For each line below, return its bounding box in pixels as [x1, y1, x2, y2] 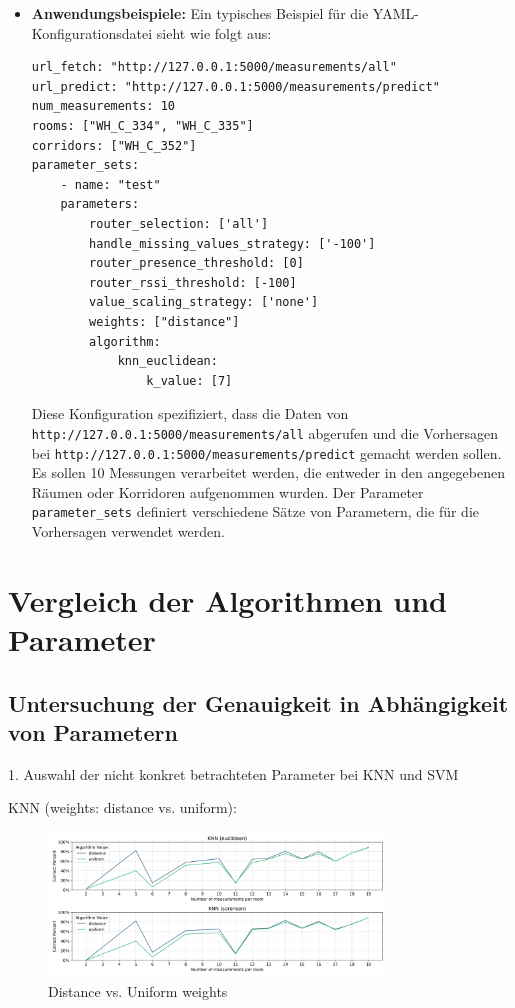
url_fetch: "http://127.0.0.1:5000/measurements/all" [31, 60, 397, 75]
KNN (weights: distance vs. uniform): [8, 797, 237, 818]
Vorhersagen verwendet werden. [31, 521, 225, 542]
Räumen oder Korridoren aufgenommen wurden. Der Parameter [31, 481, 424, 502]
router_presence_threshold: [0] [89, 256, 304, 271]
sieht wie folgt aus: [156, 22, 272, 43]
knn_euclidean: [117, 354, 218, 369]
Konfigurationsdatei [31, 22, 153, 43]
